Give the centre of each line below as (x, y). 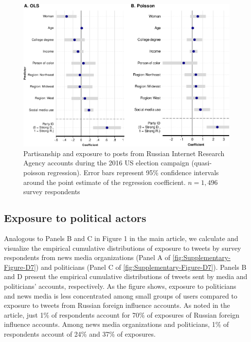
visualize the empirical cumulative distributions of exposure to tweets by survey (123, 248)
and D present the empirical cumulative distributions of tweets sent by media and (126, 276)
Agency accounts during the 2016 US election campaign (106, 163)
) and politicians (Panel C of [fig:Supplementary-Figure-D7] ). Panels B (141, 267)
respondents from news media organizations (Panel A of (87, 257)
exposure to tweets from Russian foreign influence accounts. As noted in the (117, 305)
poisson (34, 172)
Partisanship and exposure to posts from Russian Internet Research (124, 153)
